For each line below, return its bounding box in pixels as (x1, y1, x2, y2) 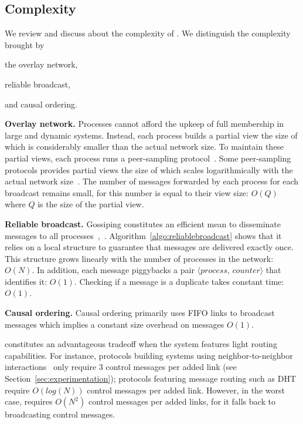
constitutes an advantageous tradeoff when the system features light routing (5, 338, 277, 350)
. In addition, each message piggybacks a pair (32, 264, 195, 276)
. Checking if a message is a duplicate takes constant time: (74, 275, 284, 287)
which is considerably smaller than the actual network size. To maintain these (5, 140, 284, 153)
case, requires (5, 395, 53, 408)
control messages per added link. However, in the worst (87, 383, 285, 396)
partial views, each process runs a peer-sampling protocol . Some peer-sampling (5, 152, 291, 164)
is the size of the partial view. (38, 198, 144, 210)
